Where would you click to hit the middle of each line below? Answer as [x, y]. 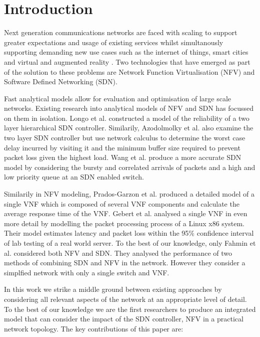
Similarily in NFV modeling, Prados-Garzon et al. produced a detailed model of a [129, 194]
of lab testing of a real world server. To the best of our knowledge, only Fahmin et [130, 243]
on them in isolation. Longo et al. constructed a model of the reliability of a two [127, 118]
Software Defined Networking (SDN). [61, 81]
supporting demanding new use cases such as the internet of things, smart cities [126, 52]
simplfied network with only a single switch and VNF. [87, 272]
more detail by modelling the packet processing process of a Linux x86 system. [124, 223]
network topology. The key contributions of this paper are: [94, 328]
